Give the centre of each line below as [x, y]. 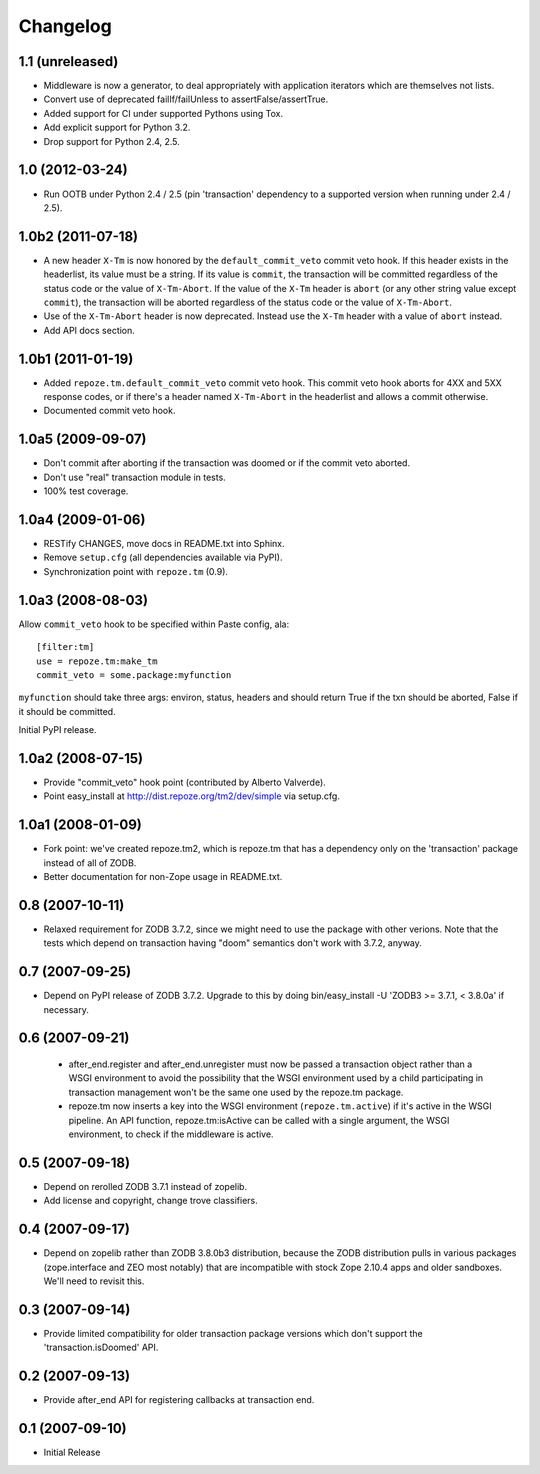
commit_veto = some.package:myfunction [134, 674]
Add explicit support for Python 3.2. [117, 127]
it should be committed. [67, 711]
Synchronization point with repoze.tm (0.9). [136, 571]
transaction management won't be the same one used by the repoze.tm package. [236, 1092]
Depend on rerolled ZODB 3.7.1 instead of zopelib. [145, 1186]
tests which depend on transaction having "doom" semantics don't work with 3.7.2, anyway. [232, 943]
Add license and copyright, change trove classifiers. [151, 1201]
